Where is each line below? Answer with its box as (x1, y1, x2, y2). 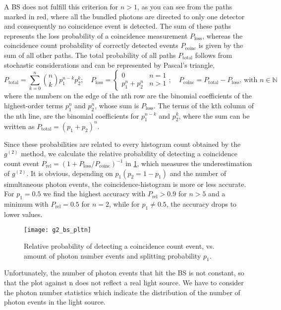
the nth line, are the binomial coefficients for (4, 110, 139, 121)
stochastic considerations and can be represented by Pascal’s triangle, (4, 59, 215, 70)
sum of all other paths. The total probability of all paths (4, 49, 176, 60)
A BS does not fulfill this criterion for (4, 1, 118, 11)
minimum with (4, 199, 49, 209)
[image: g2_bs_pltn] (24, 226, 92, 234)
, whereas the (202, 30, 243, 41)
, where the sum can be (178, 110, 250, 121)
